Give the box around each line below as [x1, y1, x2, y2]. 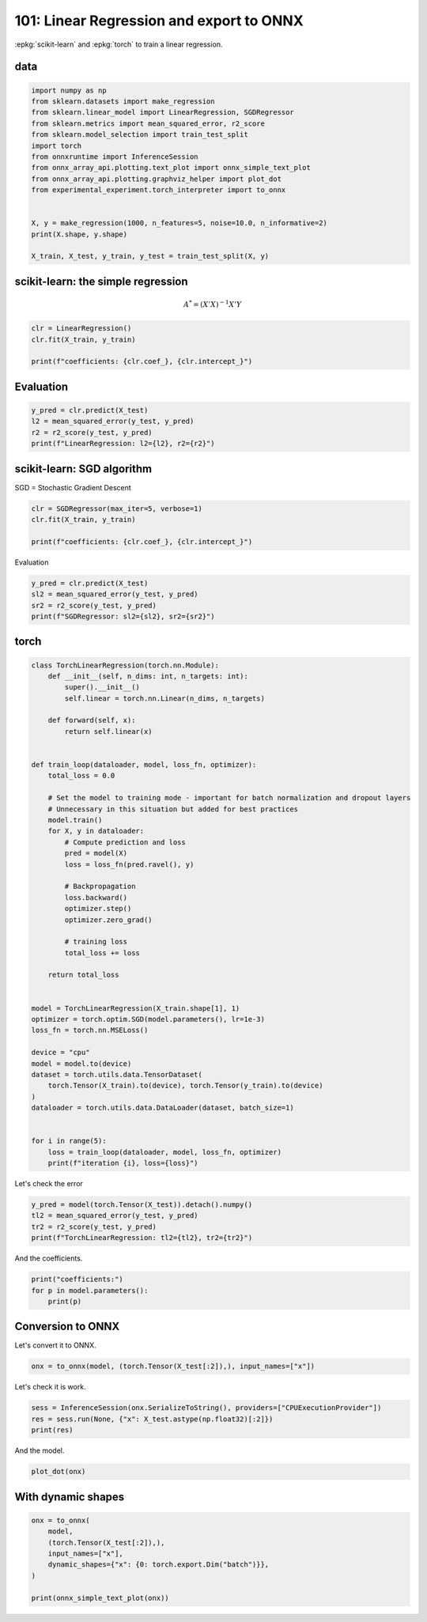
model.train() [47, 815, 103, 824]
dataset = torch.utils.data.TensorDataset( [31, 1070, 203, 1079]
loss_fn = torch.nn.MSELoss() [31, 1026, 149, 1035]
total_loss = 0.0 [47, 771, 115, 781]
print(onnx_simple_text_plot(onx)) [31, 1594, 169, 1602]
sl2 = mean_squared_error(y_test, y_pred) [31, 590, 198, 599]
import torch [31, 141, 82, 150]
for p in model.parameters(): [31, 1286, 149, 1295]
